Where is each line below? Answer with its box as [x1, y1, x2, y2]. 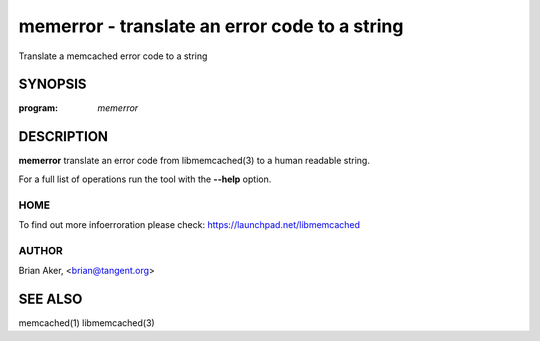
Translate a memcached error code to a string [18, 50, 208, 62]
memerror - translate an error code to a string [18, 15, 404, 37]
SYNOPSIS [18, 76, 87, 93]
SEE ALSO [18, 290, 83, 307]
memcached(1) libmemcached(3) [18, 316, 155, 329]
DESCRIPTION [18, 128, 109, 145]
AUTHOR [18, 243, 64, 257]
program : [18, 102, 59, 114]
